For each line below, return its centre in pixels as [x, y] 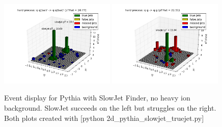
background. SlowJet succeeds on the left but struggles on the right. [110, 108]
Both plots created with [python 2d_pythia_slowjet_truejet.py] [104, 118]
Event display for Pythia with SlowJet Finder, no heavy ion [97, 98]
